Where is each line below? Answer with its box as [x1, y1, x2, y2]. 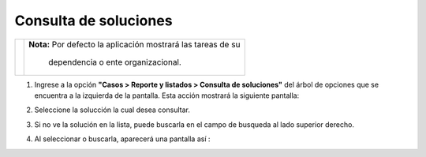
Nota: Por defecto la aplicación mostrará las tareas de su [28, 39, 241, 50]
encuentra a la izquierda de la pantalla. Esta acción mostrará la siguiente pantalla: [34, 91, 300, 100]
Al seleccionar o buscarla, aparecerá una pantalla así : [34, 134, 211, 144]
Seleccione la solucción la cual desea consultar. [34, 105, 191, 114]
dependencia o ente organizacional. [48, 56, 181, 67]
